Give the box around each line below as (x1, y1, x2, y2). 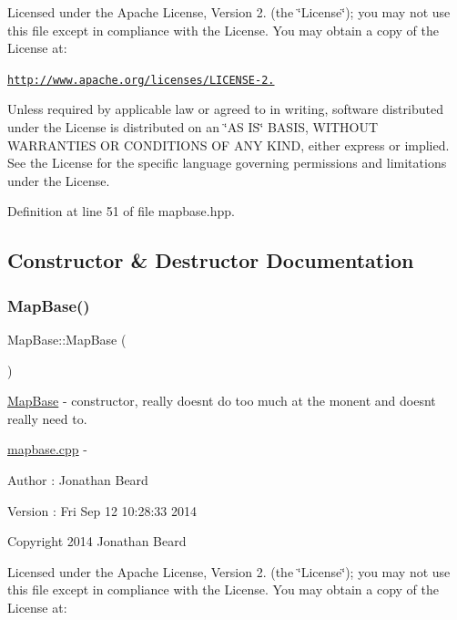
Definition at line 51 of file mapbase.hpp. (7, 201, 235, 221)
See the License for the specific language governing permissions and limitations (7, 153, 447, 172)
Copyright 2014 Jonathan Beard (7, 532, 187, 551)
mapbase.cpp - (7, 439, 87, 459)
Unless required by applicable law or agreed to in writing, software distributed (7, 99, 443, 119)
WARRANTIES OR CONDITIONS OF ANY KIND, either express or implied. (7, 135, 450, 154)
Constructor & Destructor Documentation (7, 246, 414, 274)
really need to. (7, 408, 87, 428)
